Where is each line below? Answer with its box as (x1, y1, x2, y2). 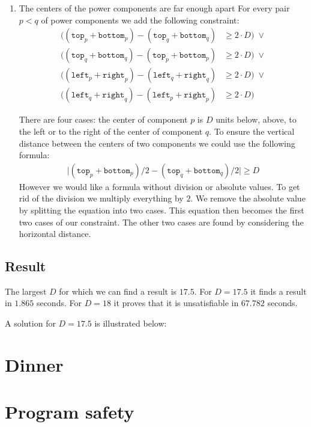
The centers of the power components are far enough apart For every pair (19, 2, 290, 14)
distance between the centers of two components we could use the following (19, 137, 295, 149)
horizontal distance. (19, 227, 91, 240)
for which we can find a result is (59, 284, 177, 297)
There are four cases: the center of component (19, 113, 188, 126)
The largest (5, 284, 47, 297)
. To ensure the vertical (209, 124, 295, 137)
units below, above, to (216, 113, 297, 126)
